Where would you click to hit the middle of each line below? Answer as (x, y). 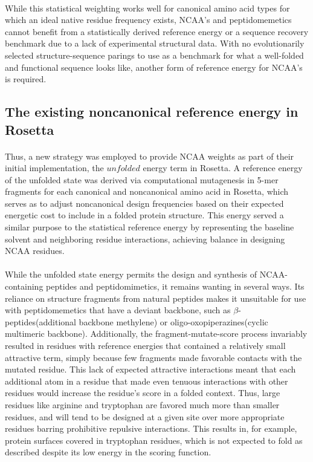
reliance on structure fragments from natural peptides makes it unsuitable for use (156, 298)
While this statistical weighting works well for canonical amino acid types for (147, 8)
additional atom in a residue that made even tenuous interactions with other (147, 381)
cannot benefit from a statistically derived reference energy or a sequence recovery (157, 31)
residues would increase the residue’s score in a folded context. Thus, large (143, 393)
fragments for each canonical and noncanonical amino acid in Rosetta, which (147, 191)
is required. (26, 79)
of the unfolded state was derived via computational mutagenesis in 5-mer (142, 179)
